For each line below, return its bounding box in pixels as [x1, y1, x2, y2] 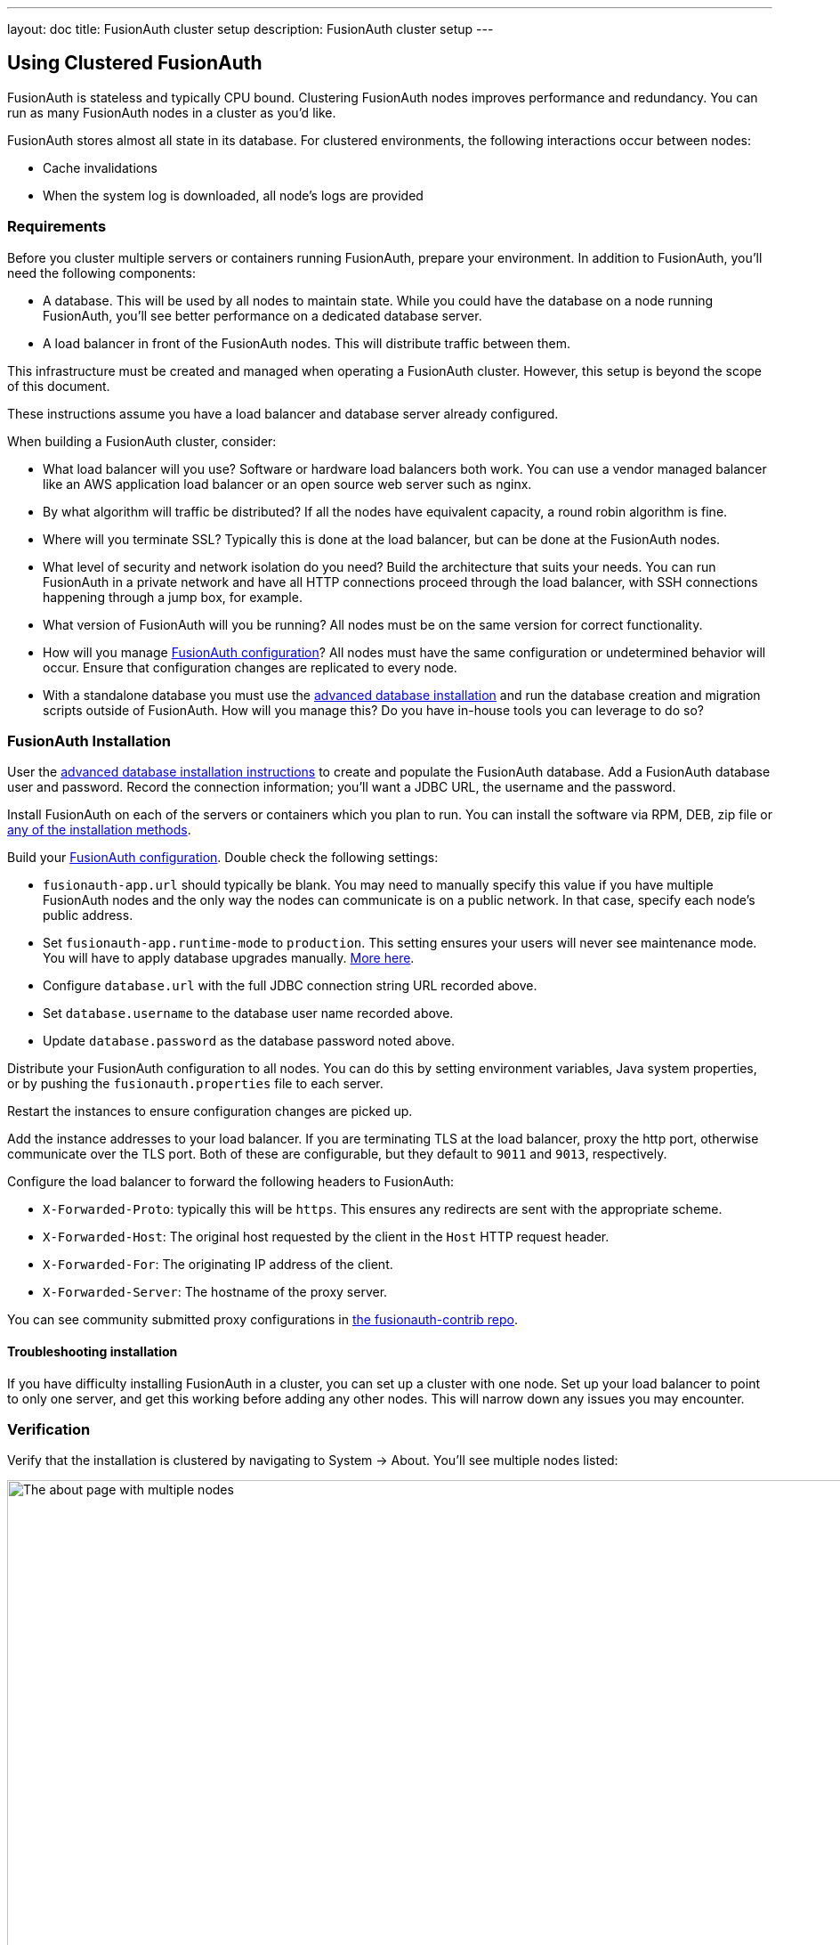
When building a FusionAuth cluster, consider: [7, 433, 277, 449]
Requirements [7, 217, 107, 236]
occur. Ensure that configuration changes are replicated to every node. [43, 659, 457, 675]
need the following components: [7, 264, 196, 281]
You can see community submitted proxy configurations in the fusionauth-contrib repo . [7, 1312, 519, 1328]
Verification [7, 1420, 91, 1438]
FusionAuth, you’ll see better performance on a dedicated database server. [43, 307, 482, 323]
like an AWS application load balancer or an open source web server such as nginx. [43, 476, 532, 492]
